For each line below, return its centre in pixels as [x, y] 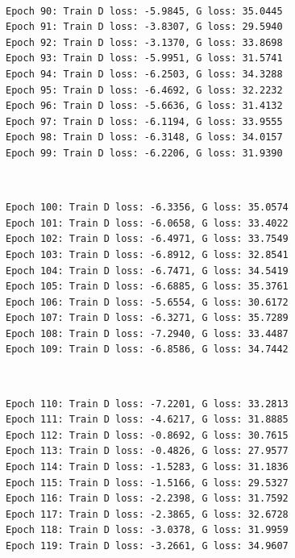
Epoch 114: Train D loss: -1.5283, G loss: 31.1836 [147, 467]
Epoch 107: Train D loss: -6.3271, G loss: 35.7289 [147, 318]
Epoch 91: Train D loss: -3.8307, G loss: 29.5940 [144, 27]
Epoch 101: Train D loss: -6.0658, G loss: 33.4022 [147, 223]
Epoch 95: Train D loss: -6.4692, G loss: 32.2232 [144, 90]
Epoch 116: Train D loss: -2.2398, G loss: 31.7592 [147, 499]
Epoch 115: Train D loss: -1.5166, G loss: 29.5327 [147, 483]
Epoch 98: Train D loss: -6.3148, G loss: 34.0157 [144, 137]
